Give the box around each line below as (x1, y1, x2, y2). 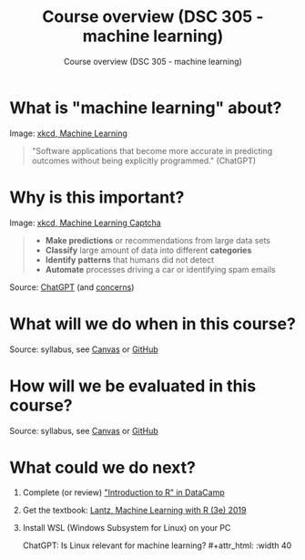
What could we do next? (9, 457, 196, 478)
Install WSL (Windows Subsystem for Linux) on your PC (22, 523, 231, 534)
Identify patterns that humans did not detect (45, 254, 215, 265)
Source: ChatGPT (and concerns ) (9, 281, 135, 293)
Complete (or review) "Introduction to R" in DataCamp (22, 487, 225, 498)
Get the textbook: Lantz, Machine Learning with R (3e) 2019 (22, 504, 247, 516)
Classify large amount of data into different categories (45, 244, 252, 255)
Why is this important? (9, 187, 185, 207)
